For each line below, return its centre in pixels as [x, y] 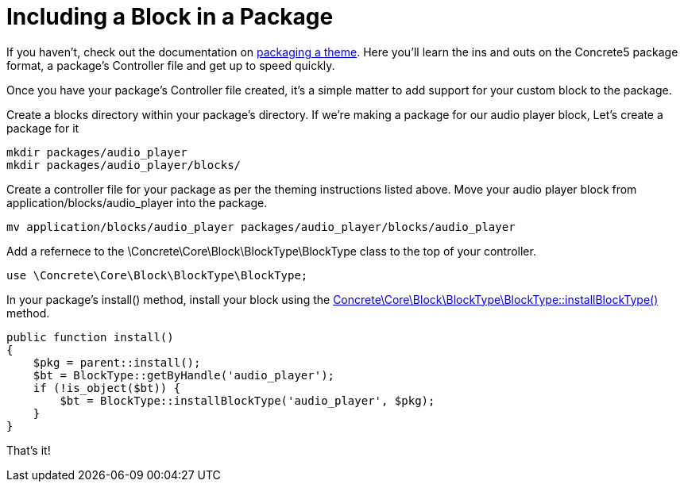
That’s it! [29, 450]
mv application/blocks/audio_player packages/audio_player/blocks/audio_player [261, 227]
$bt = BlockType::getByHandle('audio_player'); [184, 375]
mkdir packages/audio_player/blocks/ [124, 165]
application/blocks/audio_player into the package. [137, 202]
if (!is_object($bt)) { [107, 388]
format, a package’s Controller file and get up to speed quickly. [171, 65]
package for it [43, 128]
